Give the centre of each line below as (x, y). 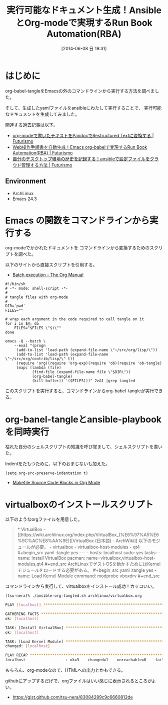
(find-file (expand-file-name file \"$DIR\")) (81, 372)
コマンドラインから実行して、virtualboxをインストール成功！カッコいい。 (81, 586)
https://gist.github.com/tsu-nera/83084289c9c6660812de (73, 697)
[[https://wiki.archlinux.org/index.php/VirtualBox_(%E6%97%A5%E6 (88, 535)
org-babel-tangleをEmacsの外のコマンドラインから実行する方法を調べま (80, 91)
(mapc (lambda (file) (39, 368)
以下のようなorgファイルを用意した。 (44, 519)
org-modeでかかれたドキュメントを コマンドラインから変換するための (77, 248)
